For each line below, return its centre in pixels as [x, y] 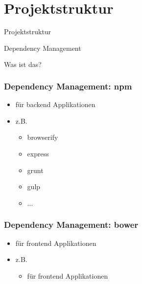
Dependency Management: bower [71, 225]
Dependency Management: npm [68, 86]
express [38, 153]
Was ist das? [23, 64]
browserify [43, 137]
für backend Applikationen [55, 104]
